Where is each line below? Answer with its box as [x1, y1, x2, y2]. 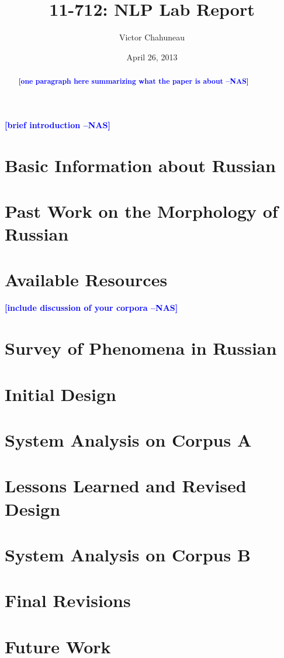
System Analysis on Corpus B [5, 542, 251, 566]
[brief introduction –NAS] [5, 118, 110, 131]
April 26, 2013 [126, 50, 178, 63]
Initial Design [5, 382, 116, 406]
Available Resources [5, 268, 168, 292]
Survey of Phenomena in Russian [5, 336, 277, 360]
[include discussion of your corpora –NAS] [5, 301, 178, 314]
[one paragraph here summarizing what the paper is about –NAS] [18, 76, 249, 87]
